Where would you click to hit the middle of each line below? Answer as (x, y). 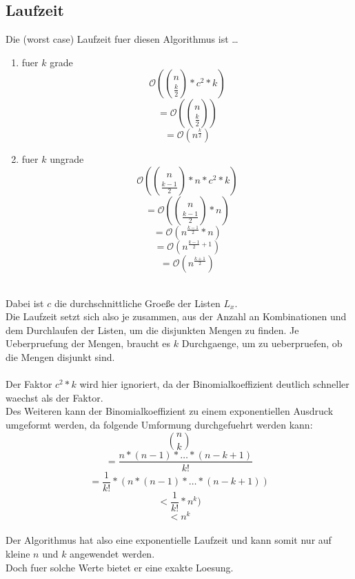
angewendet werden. (112, 553)
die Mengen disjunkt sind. (60, 356)
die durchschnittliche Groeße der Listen (137, 303)
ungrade (67, 159)
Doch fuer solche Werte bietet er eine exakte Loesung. (120, 567)
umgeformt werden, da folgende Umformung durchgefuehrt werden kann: (159, 424)
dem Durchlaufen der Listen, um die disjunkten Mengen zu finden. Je (152, 330)
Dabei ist (25, 303)
